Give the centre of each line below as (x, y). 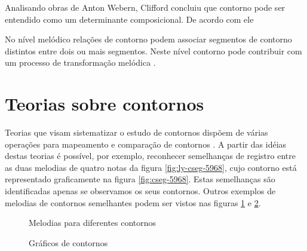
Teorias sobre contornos (105, 104)
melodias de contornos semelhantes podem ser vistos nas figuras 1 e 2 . (133, 202)
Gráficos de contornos (68, 242)
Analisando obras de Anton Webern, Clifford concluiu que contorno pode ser (145, 7)
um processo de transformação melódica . (80, 62)
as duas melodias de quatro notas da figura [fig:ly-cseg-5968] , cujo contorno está (151, 167)
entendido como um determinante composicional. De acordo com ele (129, 19)
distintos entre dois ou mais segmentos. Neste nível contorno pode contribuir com (153, 50)
